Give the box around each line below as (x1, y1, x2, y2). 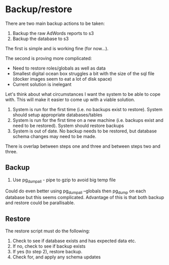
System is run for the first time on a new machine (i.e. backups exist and (12, 117, 163, 123)
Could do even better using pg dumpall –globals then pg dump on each (5, 188, 146, 195)
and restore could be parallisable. (5, 200, 75, 206)
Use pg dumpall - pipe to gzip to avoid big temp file (12, 177, 116, 184)
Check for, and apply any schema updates (12, 254, 101, 260)
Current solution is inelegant (12, 81, 72, 87)
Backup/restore (5, 4, 72, 15)
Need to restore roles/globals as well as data (12, 65, 106, 71)
